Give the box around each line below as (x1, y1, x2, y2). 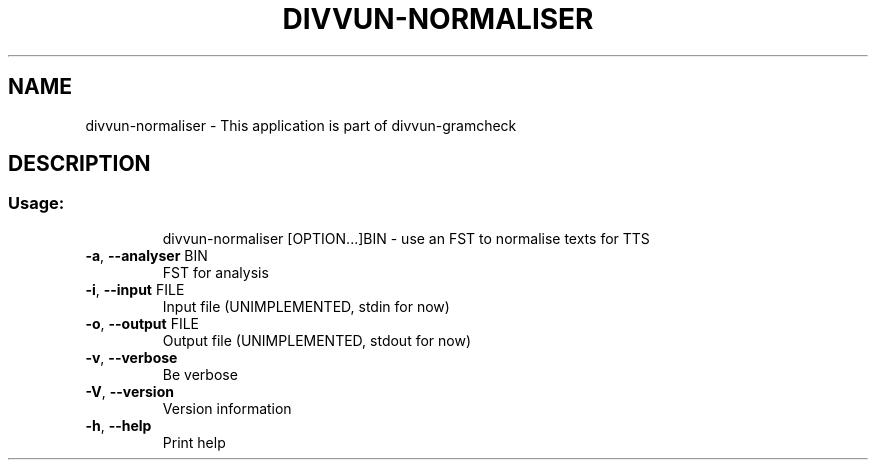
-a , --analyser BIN (85, 246, 208, 264)
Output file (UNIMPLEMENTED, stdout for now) (162, 331, 472, 349)
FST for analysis (162, 263, 269, 281)
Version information (162, 399, 292, 417)
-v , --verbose (85, 348, 178, 366)
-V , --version (85, 382, 174, 400)
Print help (162, 433, 226, 451)
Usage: (8, 193, 65, 214)
